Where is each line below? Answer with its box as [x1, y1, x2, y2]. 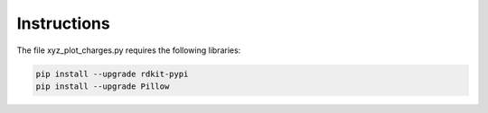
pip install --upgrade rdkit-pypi [35, 68, 189, 79]
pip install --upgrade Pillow [35, 81, 170, 91]
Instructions [16, 13, 110, 33]
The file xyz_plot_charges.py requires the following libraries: [16, 45, 241, 56]
